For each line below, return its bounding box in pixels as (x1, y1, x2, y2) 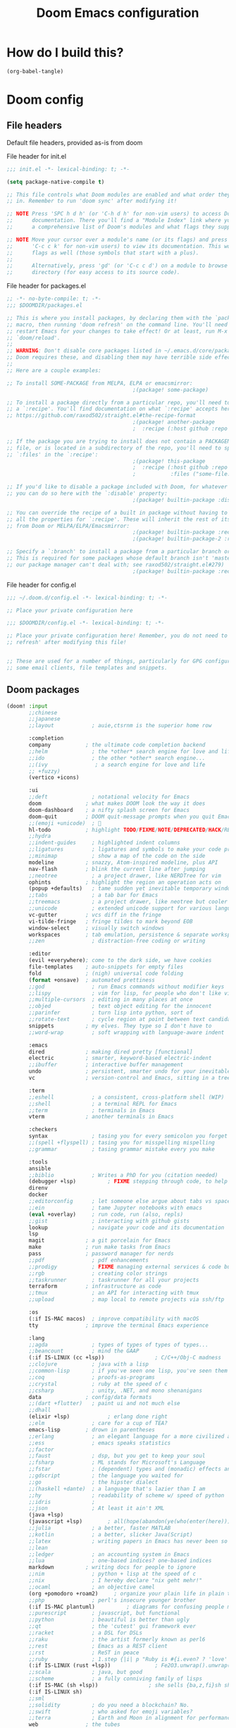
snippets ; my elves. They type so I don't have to (28, 1022, 212, 1030)
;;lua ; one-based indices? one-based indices (28, 1557, 212, 1565)
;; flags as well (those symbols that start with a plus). (6, 249, 199, 257)
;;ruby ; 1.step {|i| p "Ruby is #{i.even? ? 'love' (28, 1655, 228, 1662)
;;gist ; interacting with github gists (28, 1217, 190, 1224)
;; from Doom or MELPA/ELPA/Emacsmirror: (6, 522, 130, 529)
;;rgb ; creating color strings (28, 1270, 168, 1277)
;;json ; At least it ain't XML (28, 1505, 165, 1512)
